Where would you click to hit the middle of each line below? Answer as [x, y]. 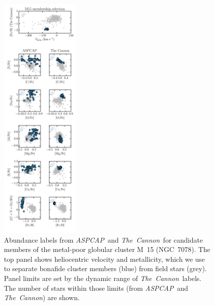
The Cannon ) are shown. [42, 297]
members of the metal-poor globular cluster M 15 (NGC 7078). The [107, 249]
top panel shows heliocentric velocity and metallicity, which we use [105, 259]
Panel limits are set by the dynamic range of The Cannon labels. [103, 278]
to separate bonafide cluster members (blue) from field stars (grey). [106, 268]
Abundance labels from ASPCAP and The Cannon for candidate [104, 239]
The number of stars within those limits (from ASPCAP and [96, 288]
